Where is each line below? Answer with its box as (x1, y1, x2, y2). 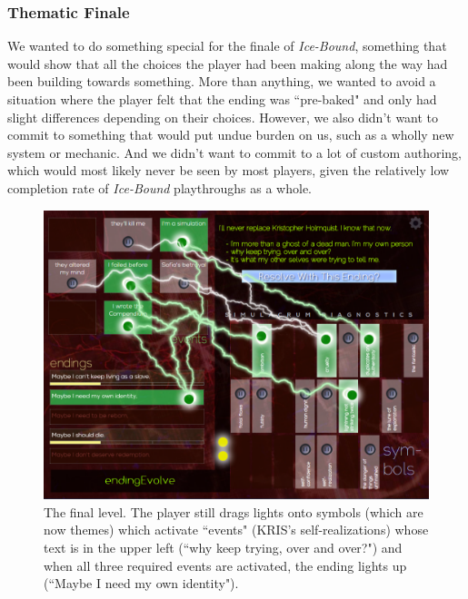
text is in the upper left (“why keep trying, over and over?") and (44, 537, 403, 556)
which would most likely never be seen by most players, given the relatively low (7, 161, 450, 180)
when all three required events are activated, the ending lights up (44, 555, 407, 574)
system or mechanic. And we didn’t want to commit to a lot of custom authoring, (7, 142, 462, 162)
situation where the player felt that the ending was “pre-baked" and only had (7, 90, 437, 108)
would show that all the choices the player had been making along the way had (7, 54, 448, 73)
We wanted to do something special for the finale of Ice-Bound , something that (7, 36, 447, 55)
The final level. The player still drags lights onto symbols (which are (44, 502, 423, 521)
